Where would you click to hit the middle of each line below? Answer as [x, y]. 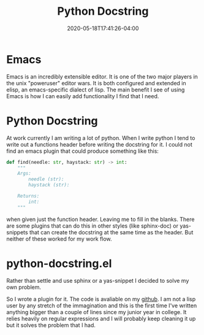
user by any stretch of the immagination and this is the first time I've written [102, 306]
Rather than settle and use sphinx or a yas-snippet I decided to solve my [98, 280]
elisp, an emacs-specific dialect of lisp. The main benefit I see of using [96, 90]
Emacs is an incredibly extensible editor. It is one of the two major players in [102, 76]
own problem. [24, 287]
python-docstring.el [59, 264]
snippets [17, 232]
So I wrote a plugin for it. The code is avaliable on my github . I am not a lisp [101, 299]
